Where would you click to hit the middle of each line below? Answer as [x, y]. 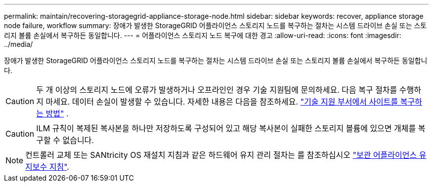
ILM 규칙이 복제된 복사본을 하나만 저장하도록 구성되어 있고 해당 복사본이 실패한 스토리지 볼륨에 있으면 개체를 [226, 128]
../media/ [19, 44]
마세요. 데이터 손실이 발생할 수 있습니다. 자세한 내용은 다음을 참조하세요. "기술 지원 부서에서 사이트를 [222, 102]
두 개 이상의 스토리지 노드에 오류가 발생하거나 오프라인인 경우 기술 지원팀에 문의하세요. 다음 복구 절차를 [217, 90]
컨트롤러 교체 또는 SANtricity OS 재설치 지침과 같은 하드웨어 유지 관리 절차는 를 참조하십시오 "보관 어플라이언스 [221, 155]
